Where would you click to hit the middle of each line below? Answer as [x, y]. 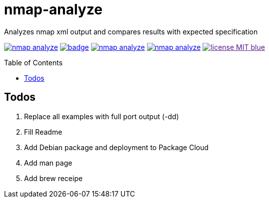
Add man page [48, 163]
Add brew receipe [53, 178]
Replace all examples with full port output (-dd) [101, 116]
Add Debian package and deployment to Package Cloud [116, 147]
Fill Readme [43, 132]
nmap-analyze [53, 9]
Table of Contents [33, 62]
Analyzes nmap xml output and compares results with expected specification [131, 31]
